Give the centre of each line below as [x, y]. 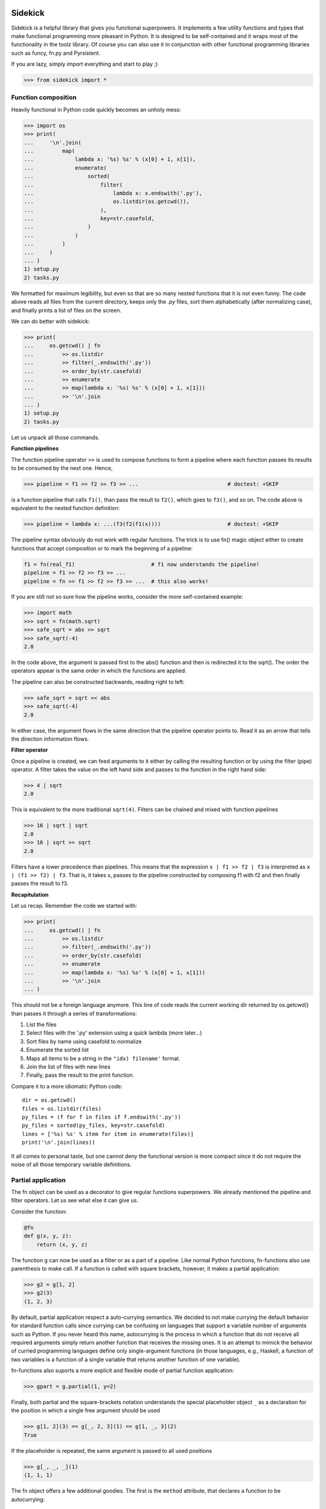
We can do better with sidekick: [50, 321]
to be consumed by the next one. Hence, [62, 468]
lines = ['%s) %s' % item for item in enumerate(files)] [108, 1134]
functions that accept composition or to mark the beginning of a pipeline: [102, 548]
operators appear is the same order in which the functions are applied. [99, 671]
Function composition [44, 98]
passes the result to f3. [40, 884]
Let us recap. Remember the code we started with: [74, 906]
